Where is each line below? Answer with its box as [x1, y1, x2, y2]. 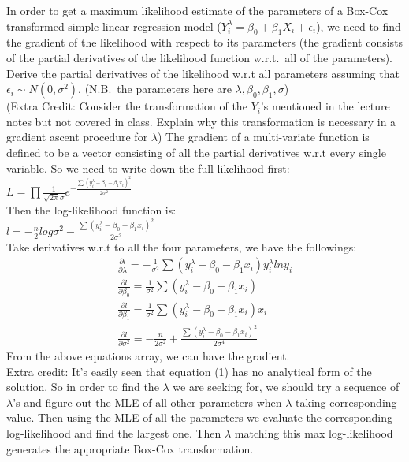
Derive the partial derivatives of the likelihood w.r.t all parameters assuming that [6, 65, 400, 81]
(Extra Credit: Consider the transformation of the [6, 98, 247, 114]
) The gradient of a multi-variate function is [157, 129, 370, 145]
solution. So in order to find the [6, 378, 159, 395]
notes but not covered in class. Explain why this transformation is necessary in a [6, 113, 396, 129]
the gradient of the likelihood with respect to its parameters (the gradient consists [6, 34, 403, 50]
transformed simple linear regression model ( [6, 17, 221, 34]
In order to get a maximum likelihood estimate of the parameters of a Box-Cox [6, 2, 389, 18]
